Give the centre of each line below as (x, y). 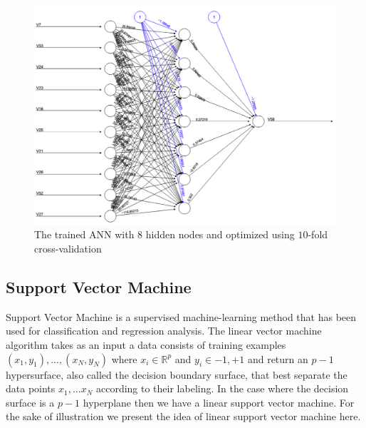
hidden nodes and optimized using (220, 234)
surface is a (30, 402)
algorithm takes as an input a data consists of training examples (146, 344)
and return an (278, 358)
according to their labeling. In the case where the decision (222, 388)
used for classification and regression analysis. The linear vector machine (164, 331)
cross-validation (68, 248)
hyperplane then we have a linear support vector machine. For (219, 402)
